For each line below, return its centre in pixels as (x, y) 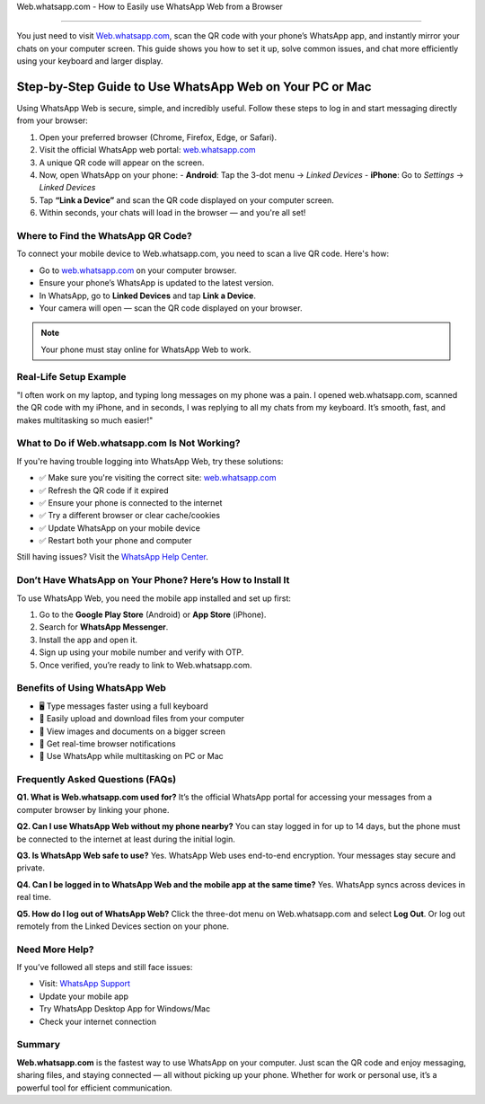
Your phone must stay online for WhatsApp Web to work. (146, 349)
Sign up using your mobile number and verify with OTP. (141, 652)
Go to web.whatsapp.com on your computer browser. (138, 270)
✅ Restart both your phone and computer (115, 541)
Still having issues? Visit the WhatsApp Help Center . (112, 557)
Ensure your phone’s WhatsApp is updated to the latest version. (156, 283)
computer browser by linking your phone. (93, 809)
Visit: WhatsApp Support (84, 984)
